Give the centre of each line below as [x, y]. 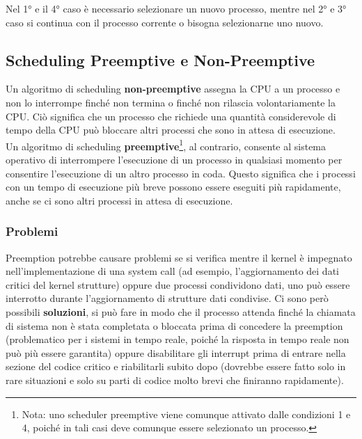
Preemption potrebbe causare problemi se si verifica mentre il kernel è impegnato [179, 257]
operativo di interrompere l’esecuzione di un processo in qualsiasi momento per [174, 160]
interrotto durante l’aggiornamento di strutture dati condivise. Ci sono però [167, 298]
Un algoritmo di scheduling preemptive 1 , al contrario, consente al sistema [166, 145]
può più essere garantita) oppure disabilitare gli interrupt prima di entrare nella [176, 352]
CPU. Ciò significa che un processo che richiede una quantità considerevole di [171, 116]
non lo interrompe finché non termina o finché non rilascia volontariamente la [171, 102]
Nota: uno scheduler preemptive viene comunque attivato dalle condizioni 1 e [186, 414]
